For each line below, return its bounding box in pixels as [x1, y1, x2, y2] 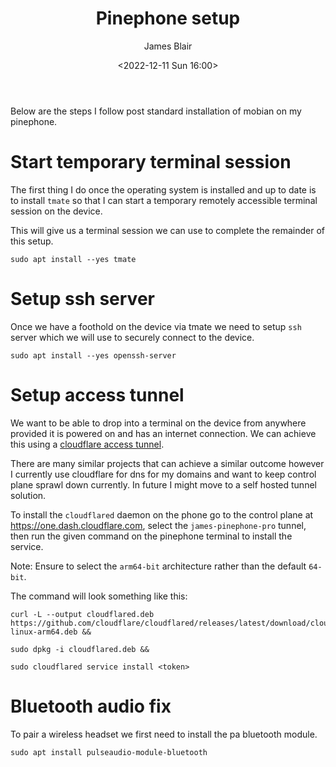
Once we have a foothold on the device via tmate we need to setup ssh [10, 320, 302, 332]
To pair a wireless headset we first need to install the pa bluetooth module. [10, 728, 318, 740]
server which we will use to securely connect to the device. [10, 331, 255, 343]
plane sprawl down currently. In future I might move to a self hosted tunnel [10, 478, 317, 491]
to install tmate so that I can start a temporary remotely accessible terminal [10, 194, 318, 206]
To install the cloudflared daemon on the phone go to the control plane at [10, 508, 314, 521]
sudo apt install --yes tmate [10, 254, 137, 264]
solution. [10, 489, 47, 501]
